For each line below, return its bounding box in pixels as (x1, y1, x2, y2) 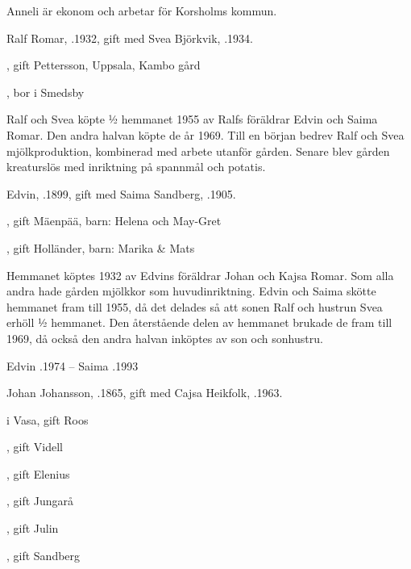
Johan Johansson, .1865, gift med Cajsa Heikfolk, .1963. (6, 384, 283, 401)
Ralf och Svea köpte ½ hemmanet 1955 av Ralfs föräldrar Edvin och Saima (6, 111, 378, 128)
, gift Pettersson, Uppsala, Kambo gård (6, 56, 201, 73)
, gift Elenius (6, 465, 70, 482)
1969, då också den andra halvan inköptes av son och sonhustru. (6, 329, 323, 346)
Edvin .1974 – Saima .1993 (6, 357, 139, 374)
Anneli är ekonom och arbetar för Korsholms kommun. (6, 2, 277, 19)
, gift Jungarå (6, 492, 74, 509)
